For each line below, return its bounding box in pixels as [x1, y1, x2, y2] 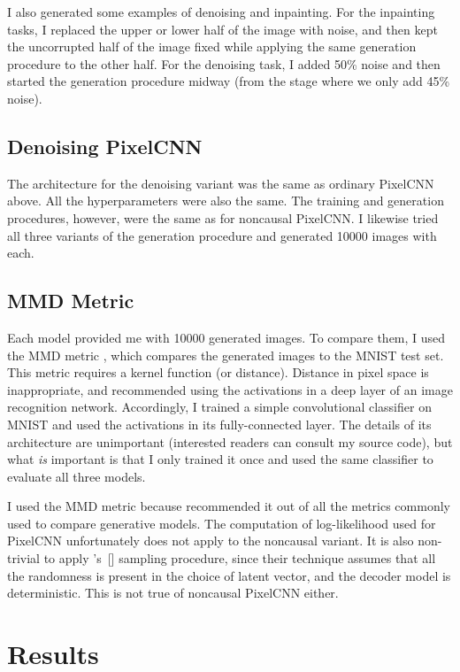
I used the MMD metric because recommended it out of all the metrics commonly [7, 497, 450, 515]
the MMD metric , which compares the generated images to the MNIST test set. [7, 345, 444, 364]
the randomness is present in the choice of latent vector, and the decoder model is [7, 566, 451, 584]
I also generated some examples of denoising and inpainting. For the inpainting [7, 3, 435, 20]
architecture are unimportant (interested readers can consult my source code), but [7, 432, 453, 451]
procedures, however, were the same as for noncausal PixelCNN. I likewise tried [7, 208, 439, 227]
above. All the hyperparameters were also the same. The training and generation [7, 191, 444, 210]
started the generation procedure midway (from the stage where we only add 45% [7, 72, 450, 90]
